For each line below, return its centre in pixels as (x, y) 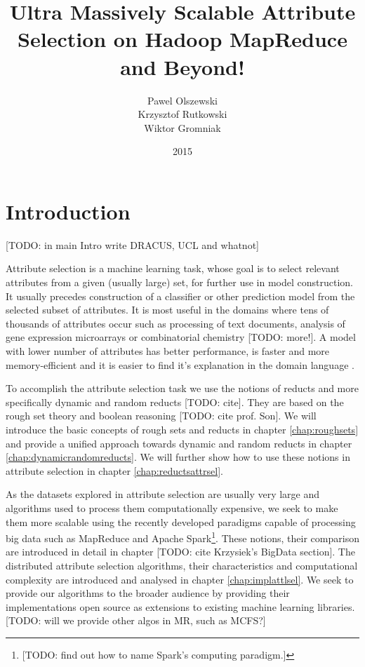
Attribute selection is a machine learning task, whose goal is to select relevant (173, 268)
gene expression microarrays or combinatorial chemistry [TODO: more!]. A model (181, 337)
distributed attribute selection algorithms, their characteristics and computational (182, 565)
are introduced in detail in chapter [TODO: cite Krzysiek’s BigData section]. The (180, 552)
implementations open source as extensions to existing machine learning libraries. (180, 606)
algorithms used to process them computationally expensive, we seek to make (172, 507)
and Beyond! (182, 66)
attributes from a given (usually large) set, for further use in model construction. (179, 282)
